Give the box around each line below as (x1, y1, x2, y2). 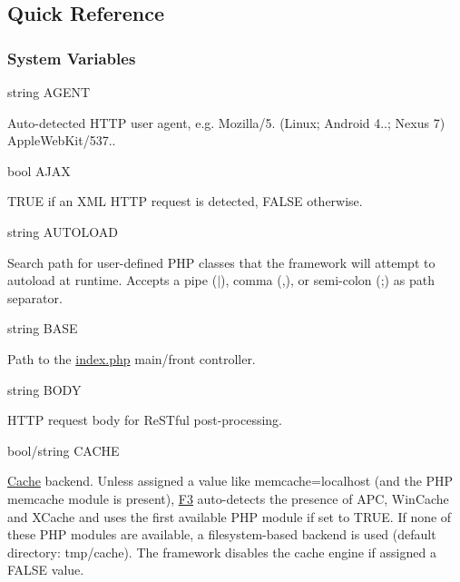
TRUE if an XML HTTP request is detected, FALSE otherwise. (7, 192, 363, 211)
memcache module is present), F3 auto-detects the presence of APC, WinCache (7, 488, 449, 508)
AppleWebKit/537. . (7, 131, 116, 150)
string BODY (7, 380, 82, 399)
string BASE (7, 319, 78, 338)
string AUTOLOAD (7, 222, 118, 241)
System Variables (7, 46, 136, 69)
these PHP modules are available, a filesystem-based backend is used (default (7, 525, 436, 544)
